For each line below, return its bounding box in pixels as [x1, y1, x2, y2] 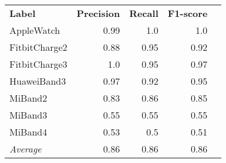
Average [9, 142, 42, 155]
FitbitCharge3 [9, 57, 68, 71]
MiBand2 [9, 91, 48, 105]
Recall [129, 6, 158, 20]
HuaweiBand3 [9, 74, 66, 88]
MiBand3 [9, 108, 48, 122]
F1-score [167, 6, 208, 20]
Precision [76, 6, 120, 20]
